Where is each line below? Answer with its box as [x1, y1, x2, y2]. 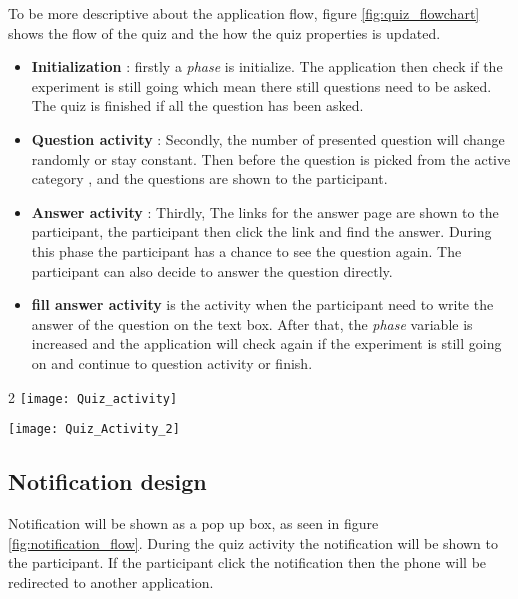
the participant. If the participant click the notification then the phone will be [8, 552, 487, 573]
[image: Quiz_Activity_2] [8, 422, 180, 437]
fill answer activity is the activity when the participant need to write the [31, 294, 494, 315]
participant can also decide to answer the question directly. [31, 260, 393, 281]
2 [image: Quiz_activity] [8, 386, 178, 407]
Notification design [8, 466, 207, 497]
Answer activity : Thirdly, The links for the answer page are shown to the [31, 201, 499, 222]
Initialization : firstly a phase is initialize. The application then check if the [31, 56, 503, 77]
